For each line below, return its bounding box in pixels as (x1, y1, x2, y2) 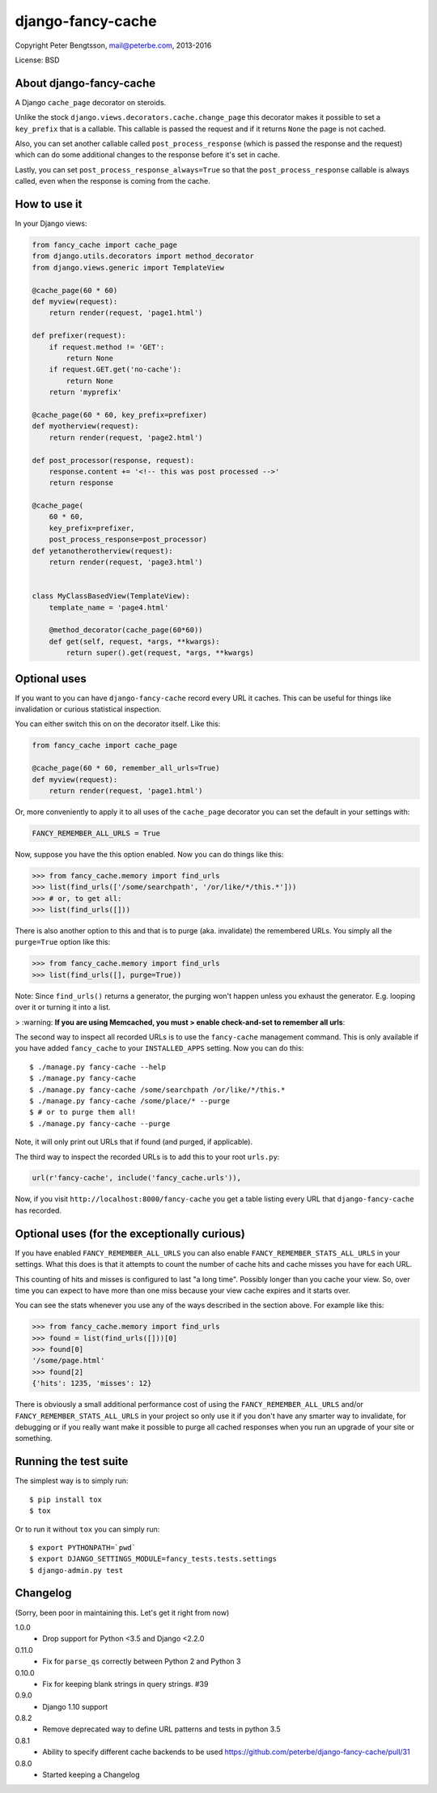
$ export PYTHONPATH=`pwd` (29, 1543, 137, 1552)
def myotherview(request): (32, 422, 139, 431)
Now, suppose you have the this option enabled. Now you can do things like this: (15, 849, 284, 859)
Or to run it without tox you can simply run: (15, 1524, 160, 1534)
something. (15, 1434, 53, 1443)
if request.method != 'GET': (49, 342, 165, 351)
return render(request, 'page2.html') (49, 433, 203, 442)
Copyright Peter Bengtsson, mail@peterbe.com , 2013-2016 (15, 40, 212, 50)
